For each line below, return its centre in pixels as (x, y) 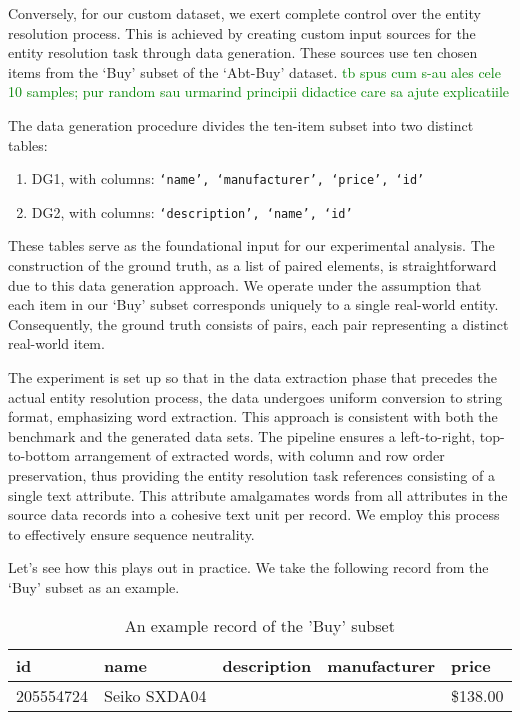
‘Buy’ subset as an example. (94, 586)
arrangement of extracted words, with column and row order (259, 455)
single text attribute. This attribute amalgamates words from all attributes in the (258, 494)
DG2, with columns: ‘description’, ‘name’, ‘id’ (192, 211)
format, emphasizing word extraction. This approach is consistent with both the (253, 416)
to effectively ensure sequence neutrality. (131, 533)
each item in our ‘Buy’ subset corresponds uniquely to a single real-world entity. (253, 304)
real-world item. (56, 343)
